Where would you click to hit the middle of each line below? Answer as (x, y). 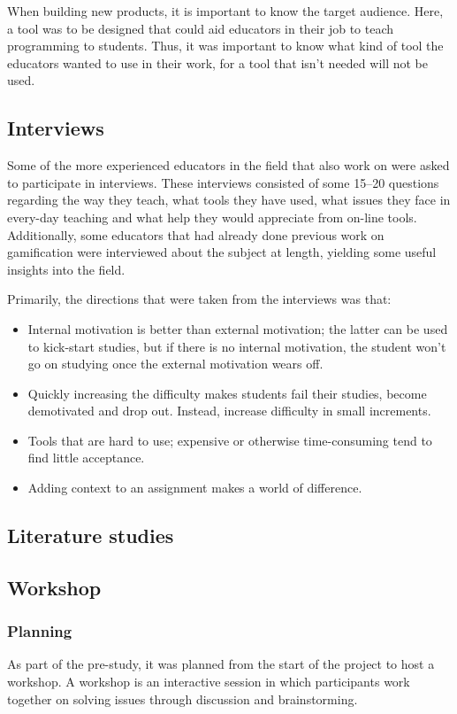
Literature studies (91, 535)
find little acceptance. (86, 458)
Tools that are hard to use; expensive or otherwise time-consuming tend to (230, 440)
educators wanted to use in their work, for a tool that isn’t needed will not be (217, 62)
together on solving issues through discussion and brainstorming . (183, 698)
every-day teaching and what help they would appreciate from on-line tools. (212, 217)
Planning (40, 631)
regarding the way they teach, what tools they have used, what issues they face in (229, 200)
